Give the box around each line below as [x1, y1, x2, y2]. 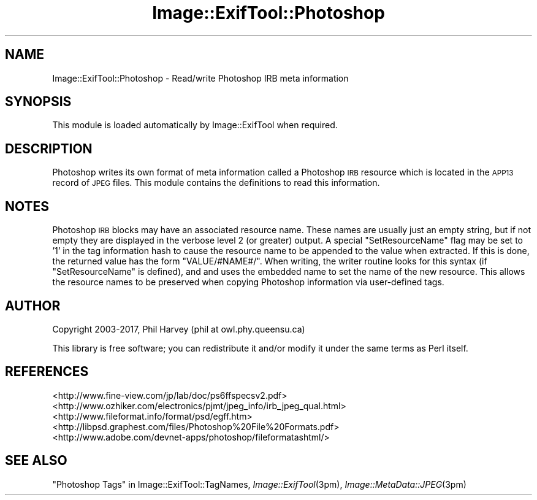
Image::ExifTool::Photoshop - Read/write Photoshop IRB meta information [52, 72, 349, 83]
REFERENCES [5, 364, 89, 380]
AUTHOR [5, 298, 61, 313]
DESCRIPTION [5, 140, 93, 156]
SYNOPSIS [5, 94, 72, 110]
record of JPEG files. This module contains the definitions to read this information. [52, 177, 380, 188]
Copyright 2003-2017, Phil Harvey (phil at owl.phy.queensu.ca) [52, 323, 305, 334]
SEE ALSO [5, 453, 67, 469]
